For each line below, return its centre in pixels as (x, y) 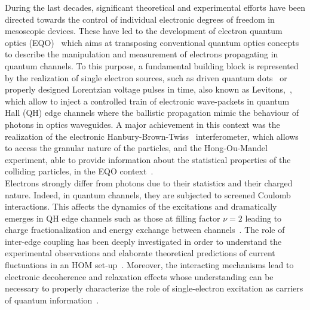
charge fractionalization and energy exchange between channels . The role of (145, 230)
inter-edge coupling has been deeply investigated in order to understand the (143, 241)
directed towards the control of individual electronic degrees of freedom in (140, 19)
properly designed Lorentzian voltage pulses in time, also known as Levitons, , (148, 89)
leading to (263, 218)
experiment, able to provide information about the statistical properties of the (148, 159)
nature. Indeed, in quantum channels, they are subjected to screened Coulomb (148, 194)
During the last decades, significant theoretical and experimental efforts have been (155, 7)
